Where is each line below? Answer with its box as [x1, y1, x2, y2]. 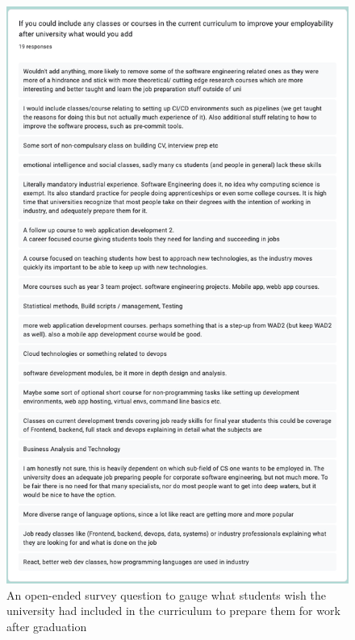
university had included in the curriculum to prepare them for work [6, 602, 340, 619]
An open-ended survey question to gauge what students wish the [6, 586, 326, 603]
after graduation [6, 618, 87, 635]
